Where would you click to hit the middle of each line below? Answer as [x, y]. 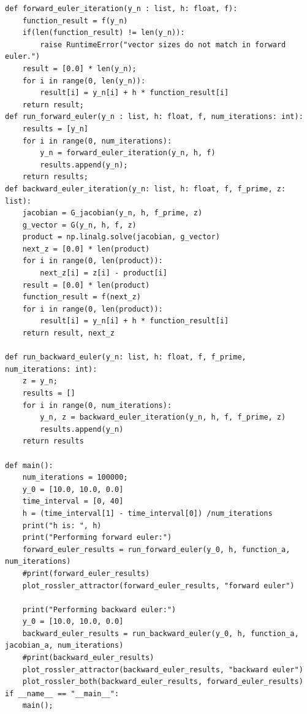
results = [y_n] [55, 129]
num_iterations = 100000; [75, 478]
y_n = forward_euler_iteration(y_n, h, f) [128, 153]
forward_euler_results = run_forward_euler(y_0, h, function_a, [156, 549]
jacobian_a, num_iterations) [64, 646]
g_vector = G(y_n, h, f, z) [79, 225]
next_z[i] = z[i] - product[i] [104, 273]
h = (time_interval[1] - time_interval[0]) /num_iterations [147, 513]
